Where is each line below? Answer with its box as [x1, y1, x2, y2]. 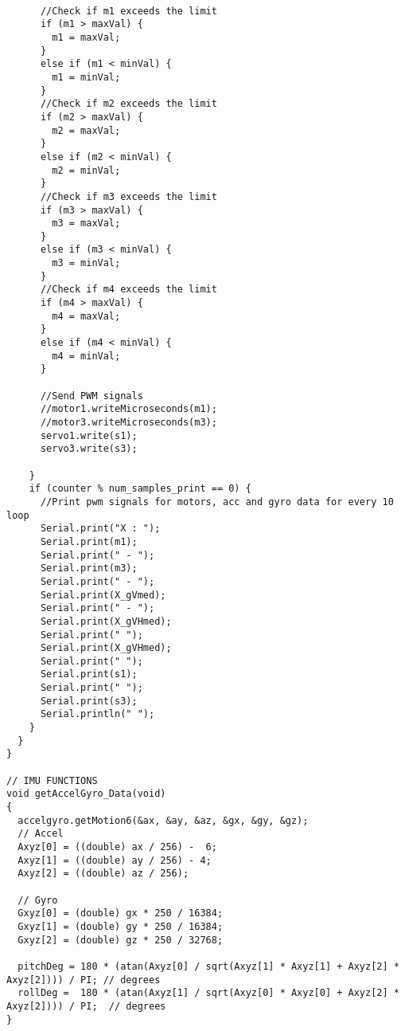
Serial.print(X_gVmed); [40, 589, 166, 601]
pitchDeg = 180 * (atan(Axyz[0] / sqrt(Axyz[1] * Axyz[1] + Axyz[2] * [18, 960, 399, 972]
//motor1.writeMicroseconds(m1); [40, 403, 217, 415]
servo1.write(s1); [40, 429, 138, 441]
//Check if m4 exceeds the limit [40, 284, 217, 296]
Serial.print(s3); [40, 695, 138, 707]
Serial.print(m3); [40, 563, 138, 574]
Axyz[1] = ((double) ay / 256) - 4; [18, 854, 212, 866]
